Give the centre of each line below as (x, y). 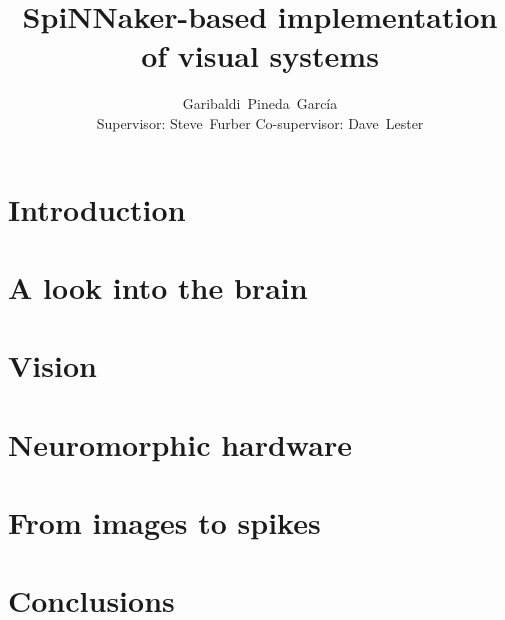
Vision (52, 365)
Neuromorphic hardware (180, 443)
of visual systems (260, 55)
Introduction (97, 208)
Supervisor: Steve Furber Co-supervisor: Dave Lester (260, 122)
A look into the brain (158, 286)
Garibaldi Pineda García (260, 103)
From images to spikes (164, 522)
